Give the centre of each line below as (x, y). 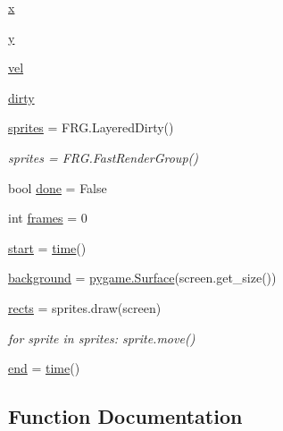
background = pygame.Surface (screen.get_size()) (142, 278)
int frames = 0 (48, 218)
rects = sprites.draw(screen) (85, 307)
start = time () (47, 247)
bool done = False (58, 187)
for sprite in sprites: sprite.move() (102, 338)
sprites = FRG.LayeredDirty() (91, 127)
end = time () (44, 368)
